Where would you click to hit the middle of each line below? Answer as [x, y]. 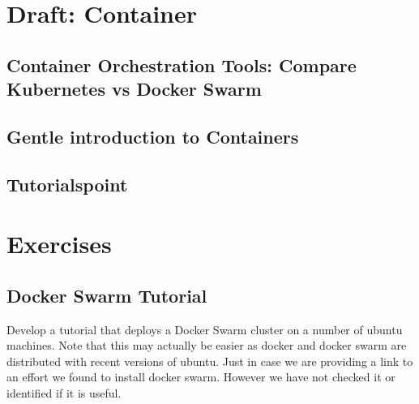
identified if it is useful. [64, 393]
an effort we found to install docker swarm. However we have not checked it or [201, 377]
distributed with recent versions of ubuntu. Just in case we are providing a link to [210, 361]
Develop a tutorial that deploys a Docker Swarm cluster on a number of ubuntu [205, 329]
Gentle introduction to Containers [153, 136]
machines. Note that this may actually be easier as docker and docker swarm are [207, 345]
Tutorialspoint [67, 184]
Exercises [59, 244]
